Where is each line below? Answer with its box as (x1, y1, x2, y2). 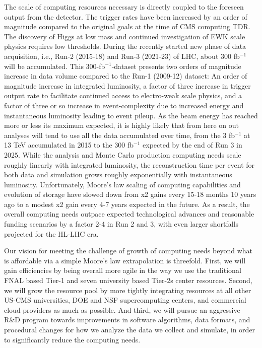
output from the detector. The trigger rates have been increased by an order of (4, 11, 247, 22)
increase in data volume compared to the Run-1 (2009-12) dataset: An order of (4, 71, 247, 81)
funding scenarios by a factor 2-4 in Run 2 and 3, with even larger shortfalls (4, 219, 239, 229)
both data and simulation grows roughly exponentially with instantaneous (4, 169, 232, 180)
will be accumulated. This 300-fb (4, 60, 105, 71)
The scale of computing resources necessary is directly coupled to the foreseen (4, 2, 244, 12)
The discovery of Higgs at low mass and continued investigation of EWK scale (4, 31, 245, 41)
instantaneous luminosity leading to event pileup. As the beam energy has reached (4, 110, 258, 120)
